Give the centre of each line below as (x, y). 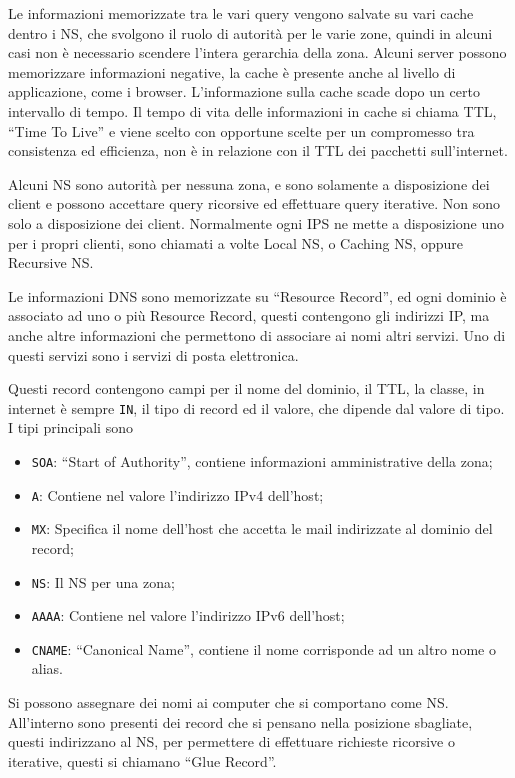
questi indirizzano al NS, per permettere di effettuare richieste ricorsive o (231, 741)
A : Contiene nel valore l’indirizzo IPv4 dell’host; (177, 494)
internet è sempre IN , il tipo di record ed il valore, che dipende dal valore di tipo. (256, 407)
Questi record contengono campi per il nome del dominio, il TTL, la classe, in (246, 388)
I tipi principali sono (70, 427)
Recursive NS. (51, 262)
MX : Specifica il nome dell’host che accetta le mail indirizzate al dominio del (262, 528)
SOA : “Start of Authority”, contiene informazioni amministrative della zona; (262, 460)
